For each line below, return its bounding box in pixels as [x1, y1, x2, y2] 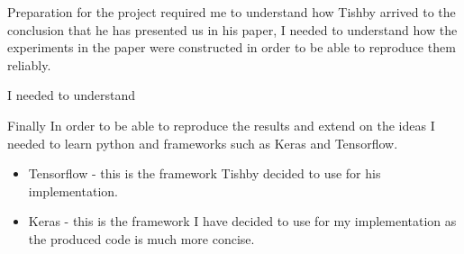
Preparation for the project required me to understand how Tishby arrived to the [7, 3, 456, 21]
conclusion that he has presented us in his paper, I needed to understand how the [7, 20, 458, 39]
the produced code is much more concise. [28, 229, 255, 248]
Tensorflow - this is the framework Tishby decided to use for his [28, 164, 381, 183]
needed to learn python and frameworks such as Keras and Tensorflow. [7, 133, 398, 152]
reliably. [7, 55, 51, 74]
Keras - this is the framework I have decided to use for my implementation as [28, 212, 457, 231]
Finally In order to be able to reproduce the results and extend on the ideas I [7, 115, 435, 134]
